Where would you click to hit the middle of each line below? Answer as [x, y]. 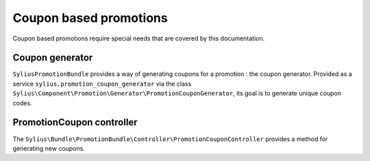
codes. [22, 103]
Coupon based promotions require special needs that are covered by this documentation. [139, 38]
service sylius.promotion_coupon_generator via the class [102, 84]
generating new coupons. [49, 148]
